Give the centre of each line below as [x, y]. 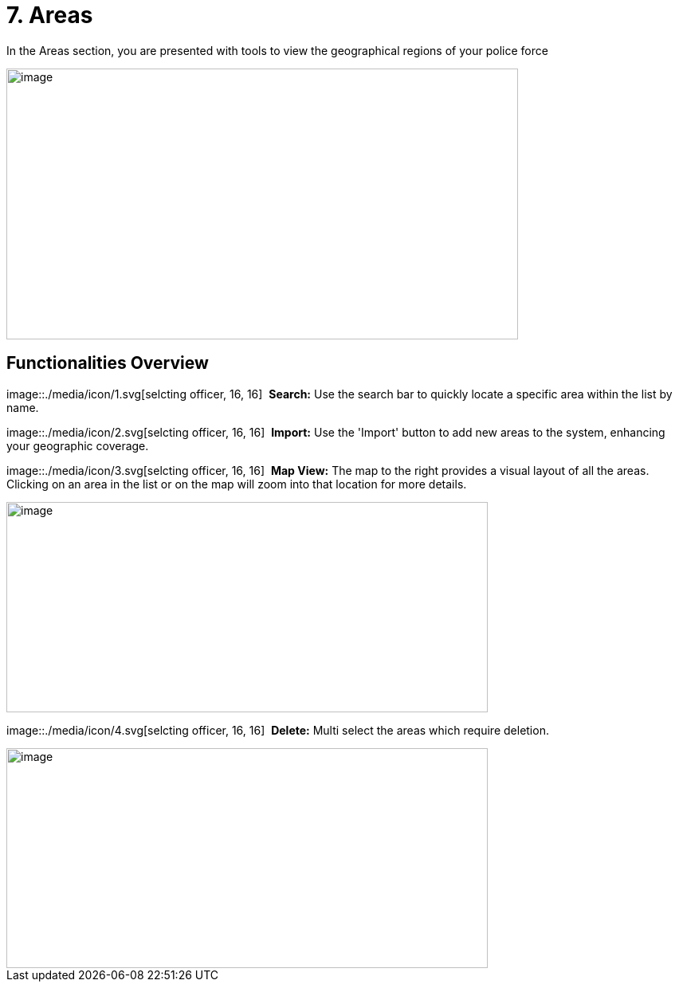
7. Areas [50, 15]
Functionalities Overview [108, 363]
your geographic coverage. [78, 445]
